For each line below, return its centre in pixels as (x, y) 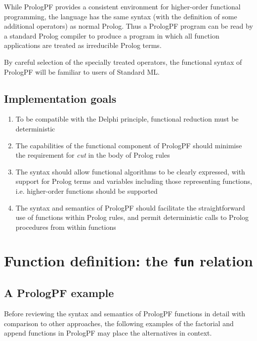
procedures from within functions (66, 227)
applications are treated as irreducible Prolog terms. (83, 45)
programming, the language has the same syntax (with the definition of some (121, 16)
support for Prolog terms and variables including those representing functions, (134, 181)
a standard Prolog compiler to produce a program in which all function (112, 35)
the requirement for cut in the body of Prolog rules (93, 155)
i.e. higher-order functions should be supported (86, 191)
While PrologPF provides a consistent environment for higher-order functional (122, 6)
